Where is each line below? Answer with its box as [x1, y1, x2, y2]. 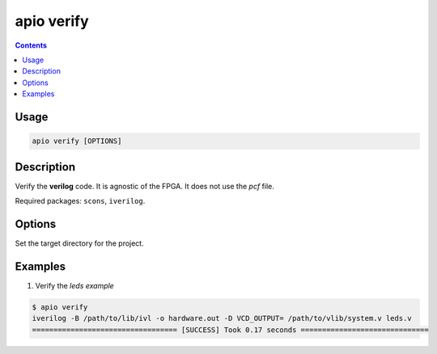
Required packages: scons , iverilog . [15, 196, 146, 205]
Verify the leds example [35, 280, 115, 290]
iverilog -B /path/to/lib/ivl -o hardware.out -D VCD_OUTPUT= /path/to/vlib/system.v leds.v [32, 314, 412, 323]
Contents [15, 40, 48, 50]
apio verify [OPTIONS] [32, 137, 122, 145]
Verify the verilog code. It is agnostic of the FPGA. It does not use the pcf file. [15, 181, 274, 191]
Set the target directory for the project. [15, 238, 145, 248]
